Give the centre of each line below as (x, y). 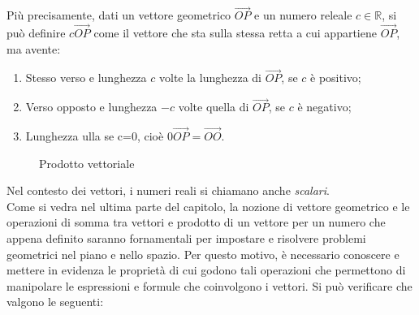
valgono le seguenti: (55, 302)
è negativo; (324, 107)
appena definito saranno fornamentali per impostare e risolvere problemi (186, 238)
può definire (36, 33)
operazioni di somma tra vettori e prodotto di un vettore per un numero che (196, 222)
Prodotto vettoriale (87, 163)
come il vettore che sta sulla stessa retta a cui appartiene (235, 33)
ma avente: (34, 48)
